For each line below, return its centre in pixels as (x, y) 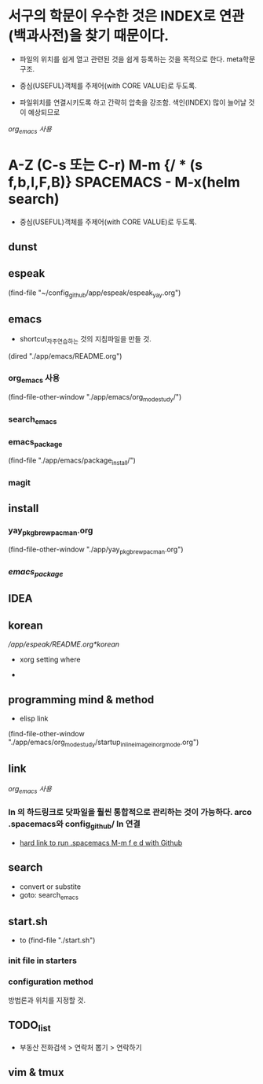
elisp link (34, 719)
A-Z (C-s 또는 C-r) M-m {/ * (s (106, 165)
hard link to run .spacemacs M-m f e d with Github (101, 843)
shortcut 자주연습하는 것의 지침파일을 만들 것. (85, 340)
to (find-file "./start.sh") (57, 940)
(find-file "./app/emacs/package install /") (72, 461)
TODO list (29, 1027)
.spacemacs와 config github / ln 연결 (75, 825)
